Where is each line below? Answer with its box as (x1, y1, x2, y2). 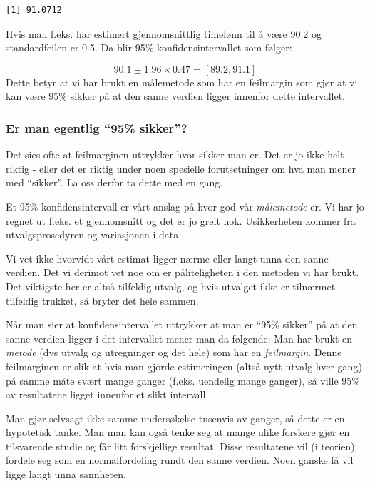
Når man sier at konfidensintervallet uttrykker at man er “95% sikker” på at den (6, 317, 358, 332)
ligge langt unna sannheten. (6, 467, 126, 482)
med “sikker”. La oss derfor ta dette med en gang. (6, 175, 223, 190)
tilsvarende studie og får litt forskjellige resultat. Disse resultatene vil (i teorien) (6, 438, 355, 453)
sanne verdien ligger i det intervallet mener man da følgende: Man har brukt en (6, 330, 353, 345)
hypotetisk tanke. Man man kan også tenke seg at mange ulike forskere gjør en (6, 425, 350, 440)
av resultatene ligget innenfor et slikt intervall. (6, 387, 209, 402)
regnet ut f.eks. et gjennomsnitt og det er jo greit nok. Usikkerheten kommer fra (6, 213, 356, 228)
